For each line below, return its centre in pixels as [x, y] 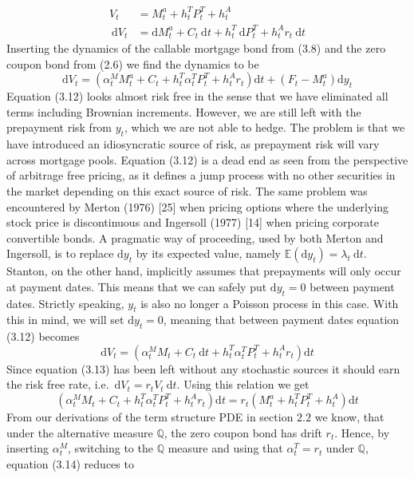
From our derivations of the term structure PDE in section [150, 417]
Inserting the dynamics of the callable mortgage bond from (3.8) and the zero [196, 47]
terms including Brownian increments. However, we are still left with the [184, 111]
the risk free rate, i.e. [58, 384]
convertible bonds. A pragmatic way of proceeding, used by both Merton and [195, 237]
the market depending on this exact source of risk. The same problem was [187, 190]
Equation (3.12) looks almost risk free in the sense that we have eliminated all [197, 96]
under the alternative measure [80, 432]
